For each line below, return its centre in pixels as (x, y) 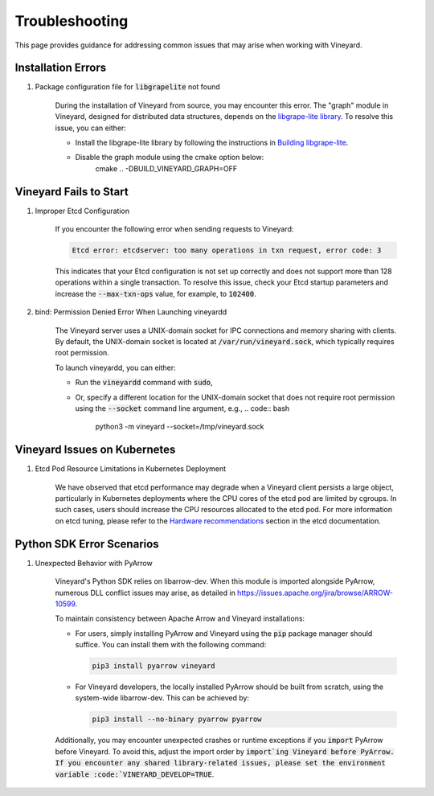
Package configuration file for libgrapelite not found (127, 87)
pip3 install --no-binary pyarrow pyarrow (177, 719)
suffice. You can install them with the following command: (171, 645)
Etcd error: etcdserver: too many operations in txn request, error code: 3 (227, 250)
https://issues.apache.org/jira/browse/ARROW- (315, 593)
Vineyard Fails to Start (72, 192)
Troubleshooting (72, 21)
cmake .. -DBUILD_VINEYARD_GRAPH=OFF (166, 168)
